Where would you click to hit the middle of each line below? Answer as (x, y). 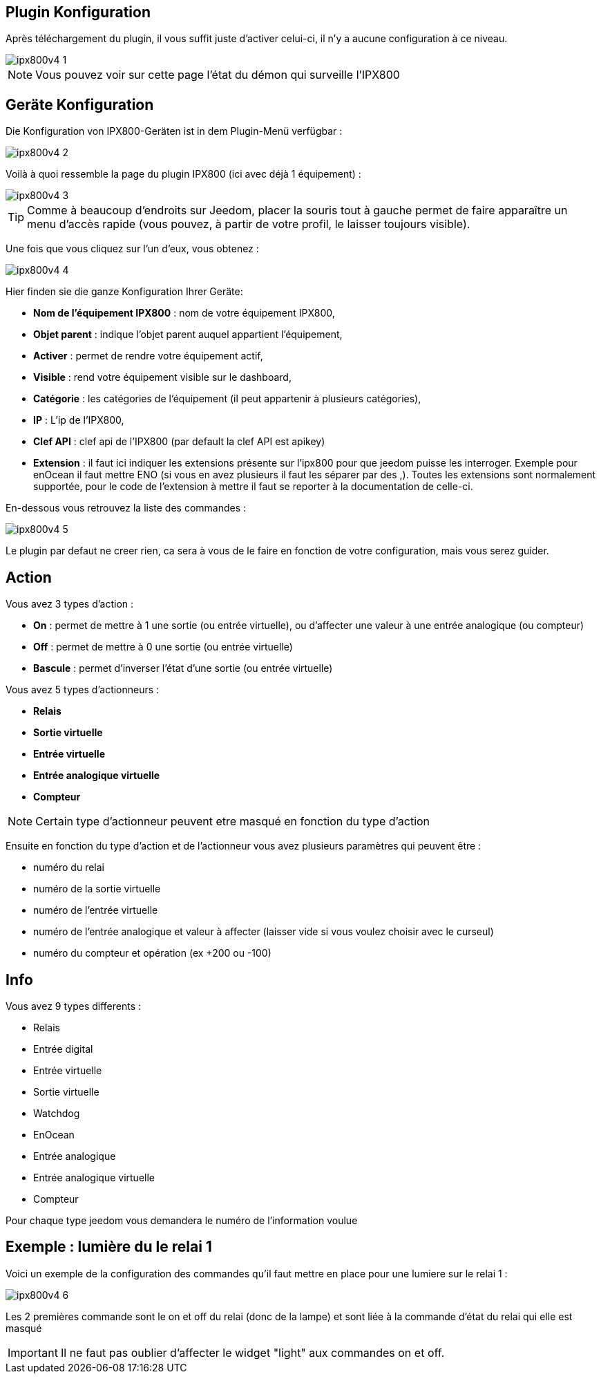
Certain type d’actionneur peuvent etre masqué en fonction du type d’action (233, 822)
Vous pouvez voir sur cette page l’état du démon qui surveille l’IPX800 (218, 75)
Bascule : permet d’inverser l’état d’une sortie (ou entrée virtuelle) (183, 668)
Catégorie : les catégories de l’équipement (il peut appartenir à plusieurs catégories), (227, 399)
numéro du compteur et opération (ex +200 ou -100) (152, 953)
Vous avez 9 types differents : (74, 1006)
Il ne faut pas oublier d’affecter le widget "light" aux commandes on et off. (252, 1352)
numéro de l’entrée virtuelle (96, 910)
